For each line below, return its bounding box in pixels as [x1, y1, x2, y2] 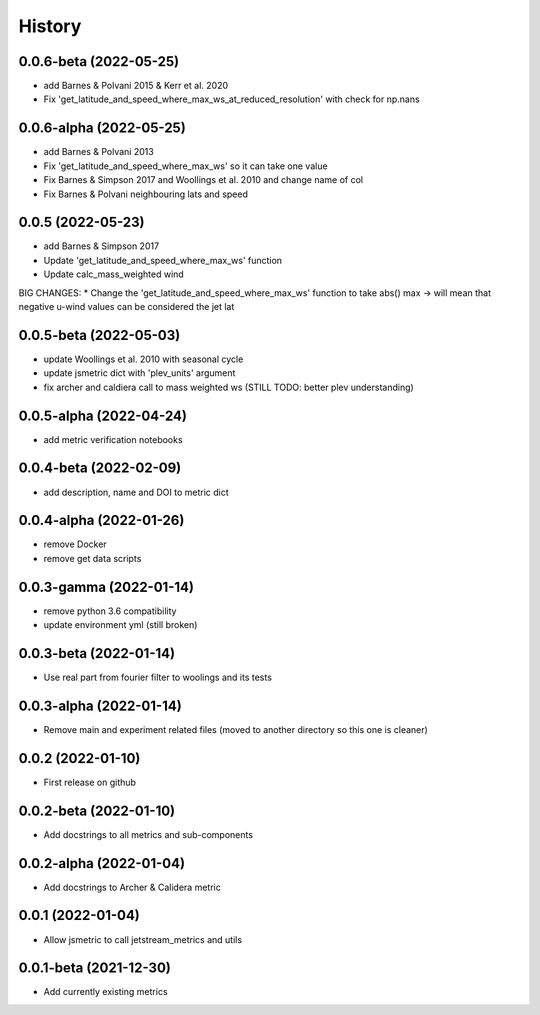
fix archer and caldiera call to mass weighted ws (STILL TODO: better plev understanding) [43, 381, 414, 393]
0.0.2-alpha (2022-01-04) [18, 855, 185, 872]
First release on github [43, 776, 137, 788]
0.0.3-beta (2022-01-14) [18, 645, 175, 662]
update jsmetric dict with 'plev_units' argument [43, 367, 236, 379]
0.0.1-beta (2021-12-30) [18, 960, 172, 977]
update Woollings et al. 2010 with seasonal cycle [43, 353, 244, 365]
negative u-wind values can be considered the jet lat [18, 301, 235, 312]
